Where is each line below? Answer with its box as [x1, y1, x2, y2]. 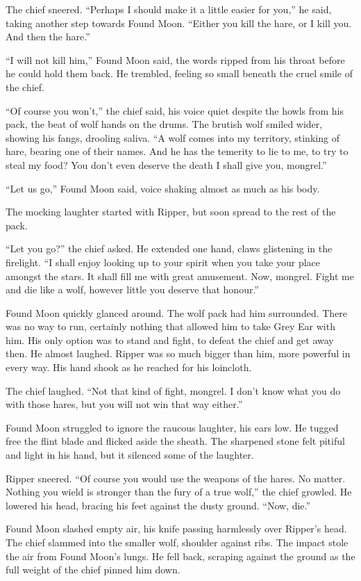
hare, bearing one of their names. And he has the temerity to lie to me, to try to [6, 144, 349, 158]
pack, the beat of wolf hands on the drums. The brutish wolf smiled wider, [6, 117, 323, 131]
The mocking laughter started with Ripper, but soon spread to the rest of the [6, 204, 336, 219]
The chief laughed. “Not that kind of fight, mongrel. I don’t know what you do [6, 383, 341, 398]
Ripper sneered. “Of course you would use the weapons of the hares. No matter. [6, 470, 346, 485]
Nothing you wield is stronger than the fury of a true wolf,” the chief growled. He [6, 484, 352, 499]
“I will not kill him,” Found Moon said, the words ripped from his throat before [6, 52, 345, 67]
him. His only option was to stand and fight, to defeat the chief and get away [6, 332, 334, 347]
